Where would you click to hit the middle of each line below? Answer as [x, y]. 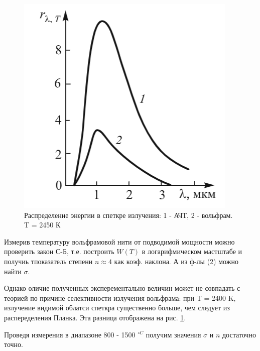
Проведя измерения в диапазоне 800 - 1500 [70, 334]
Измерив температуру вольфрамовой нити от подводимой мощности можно [119, 241]
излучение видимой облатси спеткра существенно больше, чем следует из [117, 308]
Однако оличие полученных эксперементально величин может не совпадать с [122, 288]
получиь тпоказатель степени [48, 261]
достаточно [239, 334]
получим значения [173, 334]
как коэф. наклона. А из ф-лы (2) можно [176, 261]
